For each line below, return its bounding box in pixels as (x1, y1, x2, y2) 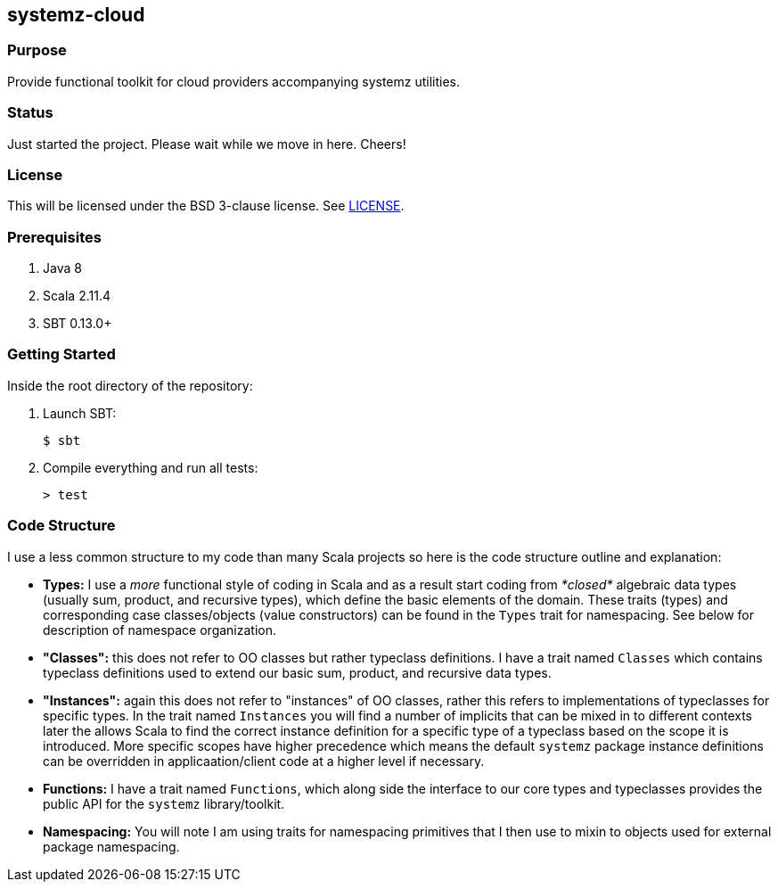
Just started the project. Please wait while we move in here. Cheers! (7, 136, 406, 152)
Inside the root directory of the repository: (7, 377, 253, 393)
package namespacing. (43, 838, 180, 854)
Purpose (7, 41, 67, 60)
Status (7, 103, 53, 122)
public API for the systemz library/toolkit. (43, 795, 285, 811)
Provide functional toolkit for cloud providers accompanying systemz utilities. (7, 73, 461, 89)
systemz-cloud (7, 4, 145, 26)
